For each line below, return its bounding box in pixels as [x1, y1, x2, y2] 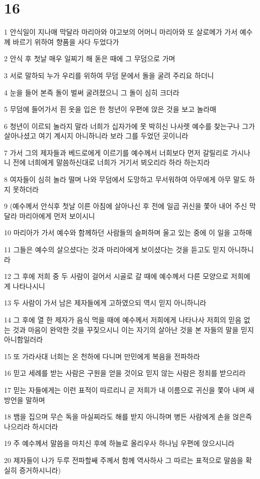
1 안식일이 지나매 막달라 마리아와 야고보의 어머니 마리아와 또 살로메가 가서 [4, 27, 237, 37]
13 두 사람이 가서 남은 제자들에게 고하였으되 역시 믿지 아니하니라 [4, 297, 206, 308]
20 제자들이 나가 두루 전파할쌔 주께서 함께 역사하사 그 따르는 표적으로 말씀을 [4, 454, 243, 465]
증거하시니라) [19, 464, 61, 475]
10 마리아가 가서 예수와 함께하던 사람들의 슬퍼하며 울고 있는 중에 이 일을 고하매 [4, 227, 252, 238]
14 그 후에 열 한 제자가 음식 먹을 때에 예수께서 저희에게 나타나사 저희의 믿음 [4, 314, 241, 325]
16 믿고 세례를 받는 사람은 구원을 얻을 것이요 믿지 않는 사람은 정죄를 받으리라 [4, 368, 246, 378]
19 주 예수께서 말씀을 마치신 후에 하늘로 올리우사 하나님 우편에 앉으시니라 [4, 438, 234, 448]
